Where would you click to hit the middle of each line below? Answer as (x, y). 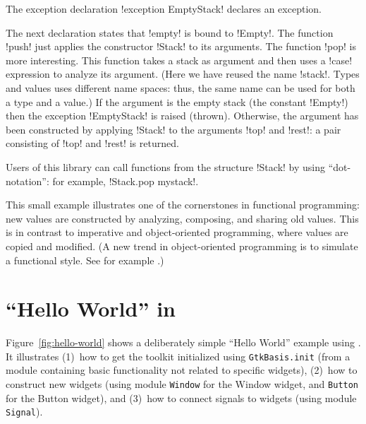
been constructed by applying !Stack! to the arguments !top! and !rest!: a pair (173, 129)
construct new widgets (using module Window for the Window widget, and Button (182, 384)
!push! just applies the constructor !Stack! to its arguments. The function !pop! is (181, 46)
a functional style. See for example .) (85, 260)
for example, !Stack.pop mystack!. (126, 181)
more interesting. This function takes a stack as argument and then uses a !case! (179, 60)
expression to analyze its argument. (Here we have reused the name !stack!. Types (183, 74)
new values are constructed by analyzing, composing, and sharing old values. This (182, 218)
